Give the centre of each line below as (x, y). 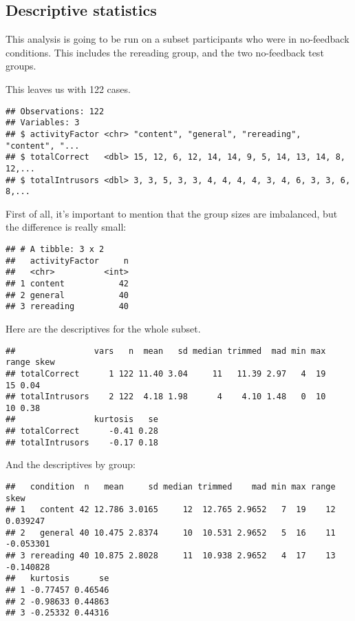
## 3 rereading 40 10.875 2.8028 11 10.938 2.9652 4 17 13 (171, 555)
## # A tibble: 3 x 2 (55, 250)
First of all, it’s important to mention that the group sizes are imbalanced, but (172, 213)
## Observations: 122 (55, 111)
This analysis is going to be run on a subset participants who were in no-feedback (177, 39)
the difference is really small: (66, 227)
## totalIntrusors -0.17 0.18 (82, 442)
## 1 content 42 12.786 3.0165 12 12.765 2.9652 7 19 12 (171, 510)
